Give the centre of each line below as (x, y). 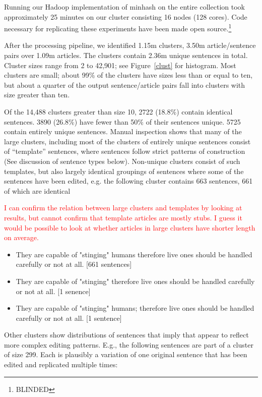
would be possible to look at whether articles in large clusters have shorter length (130, 227)
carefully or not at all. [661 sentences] (74, 264)
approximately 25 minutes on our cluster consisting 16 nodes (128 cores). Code (126, 16)
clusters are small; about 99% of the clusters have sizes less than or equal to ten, (128, 75)
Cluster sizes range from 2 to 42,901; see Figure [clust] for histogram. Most (120, 65)
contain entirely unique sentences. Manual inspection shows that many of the (123, 131)
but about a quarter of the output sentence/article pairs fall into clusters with (125, 84)
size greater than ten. (37, 95)
